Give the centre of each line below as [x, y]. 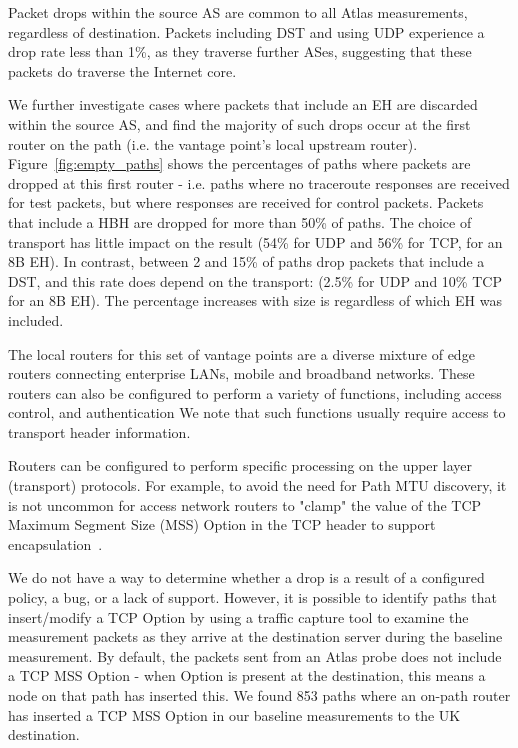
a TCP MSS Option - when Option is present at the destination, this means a [247, 675]
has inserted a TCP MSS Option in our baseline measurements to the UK [234, 714]
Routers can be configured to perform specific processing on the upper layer [240, 465]
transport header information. [99, 431]
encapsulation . [55, 543]
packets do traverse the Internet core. [122, 70]
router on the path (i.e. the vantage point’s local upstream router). [213, 143]
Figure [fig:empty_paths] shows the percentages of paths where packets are [239, 163]
